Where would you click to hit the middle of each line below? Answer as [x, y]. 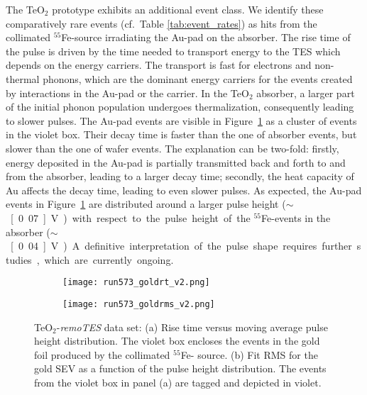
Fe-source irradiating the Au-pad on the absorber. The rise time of [206, 37]
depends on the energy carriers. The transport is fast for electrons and [159, 65]
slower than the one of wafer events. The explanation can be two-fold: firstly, [172, 148]
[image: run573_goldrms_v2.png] [139, 304]
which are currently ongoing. [109, 259]
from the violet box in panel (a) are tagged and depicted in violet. [178, 382]
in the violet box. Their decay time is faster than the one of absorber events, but [181, 134]
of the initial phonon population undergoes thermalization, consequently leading [180, 107]
